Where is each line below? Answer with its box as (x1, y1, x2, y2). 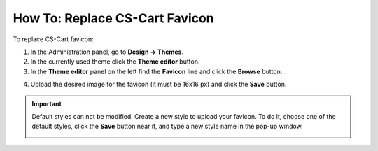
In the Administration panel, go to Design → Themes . (30, 48, 184, 56)
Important (31, 99, 62, 108)
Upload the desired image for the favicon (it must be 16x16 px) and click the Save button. (30, 80, 287, 89)
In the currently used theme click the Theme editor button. (30, 57, 200, 66)
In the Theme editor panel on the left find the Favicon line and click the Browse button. (30, 67, 283, 75)
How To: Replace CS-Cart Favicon (13, 10, 214, 26)
